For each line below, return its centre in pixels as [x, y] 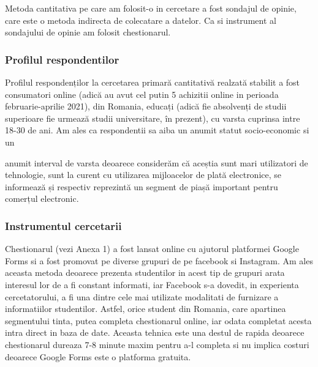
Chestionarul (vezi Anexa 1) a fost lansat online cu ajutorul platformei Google [152, 249]
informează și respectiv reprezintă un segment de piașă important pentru [142, 186]
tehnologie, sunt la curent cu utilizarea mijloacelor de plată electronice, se [143, 175]
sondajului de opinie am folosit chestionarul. [88, 32]
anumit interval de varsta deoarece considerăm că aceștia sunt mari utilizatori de [157, 162]
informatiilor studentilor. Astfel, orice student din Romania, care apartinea [146, 309]
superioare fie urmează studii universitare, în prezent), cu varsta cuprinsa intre [153, 118]
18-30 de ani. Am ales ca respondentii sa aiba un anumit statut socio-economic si [157, 130]
